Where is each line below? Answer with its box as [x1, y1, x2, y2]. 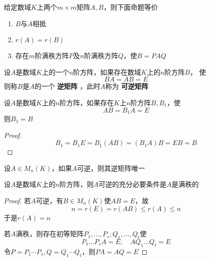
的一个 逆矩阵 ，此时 [34, 81, 100, 91]
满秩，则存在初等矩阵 [16, 228, 84, 239]
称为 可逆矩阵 [105, 81, 148, 91]
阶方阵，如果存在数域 [73, 66, 141, 77]
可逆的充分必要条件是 [98, 179, 167, 189]
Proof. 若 [4, 195, 31, 205]
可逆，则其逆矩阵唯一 [77, 163, 145, 173]
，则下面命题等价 [103, 2, 158, 12]
